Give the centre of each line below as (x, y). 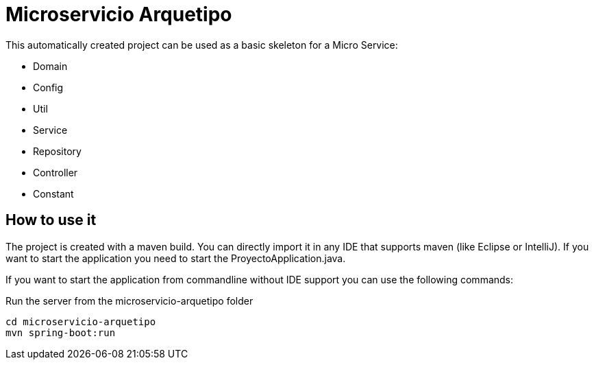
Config (48, 87)
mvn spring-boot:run (61, 332)
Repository (57, 151)
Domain (50, 66)
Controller (55, 172)
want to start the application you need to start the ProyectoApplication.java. (176, 258)
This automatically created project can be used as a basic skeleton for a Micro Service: (202, 45)
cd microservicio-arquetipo (81, 321)
